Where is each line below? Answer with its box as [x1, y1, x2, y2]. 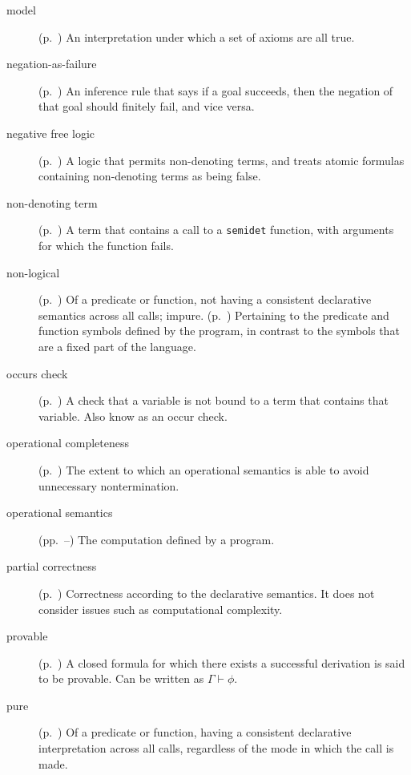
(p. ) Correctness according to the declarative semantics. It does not [38, 584, 375, 601]
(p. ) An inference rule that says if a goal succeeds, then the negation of [38, 82, 393, 99]
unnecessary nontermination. [38, 477, 179, 494]
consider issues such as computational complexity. [38, 600, 283, 617]
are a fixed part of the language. [38, 337, 196, 354]
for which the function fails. [38, 237, 174, 253]
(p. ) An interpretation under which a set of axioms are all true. [38, 28, 355, 45]
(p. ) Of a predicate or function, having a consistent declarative [38, 724, 352, 741]
